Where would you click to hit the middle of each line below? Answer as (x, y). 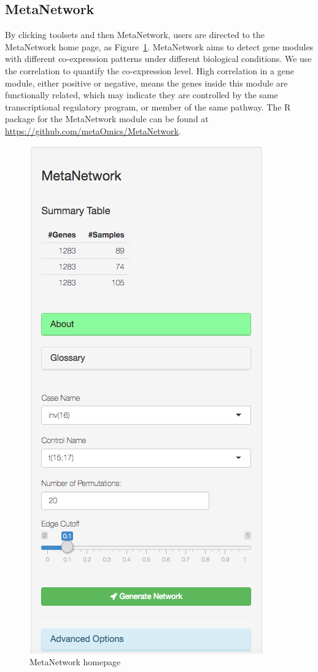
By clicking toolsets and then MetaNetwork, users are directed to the (135, 35)
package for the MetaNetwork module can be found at (107, 119)
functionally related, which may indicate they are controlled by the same (142, 95)
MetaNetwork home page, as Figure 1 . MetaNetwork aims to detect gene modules (159, 46)
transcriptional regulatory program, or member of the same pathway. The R (148, 106)
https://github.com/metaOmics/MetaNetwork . (93, 130)
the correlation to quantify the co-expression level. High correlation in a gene (149, 70)
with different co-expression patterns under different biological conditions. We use (158, 59)
